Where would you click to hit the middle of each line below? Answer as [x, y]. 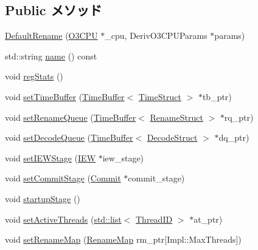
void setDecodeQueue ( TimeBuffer [69, 137]
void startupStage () [43, 198]
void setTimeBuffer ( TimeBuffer [65, 96]
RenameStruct [176, 117]
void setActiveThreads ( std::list [63, 219]
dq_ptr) [234, 137]
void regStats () [34, 76]
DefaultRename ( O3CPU [51, 35]
